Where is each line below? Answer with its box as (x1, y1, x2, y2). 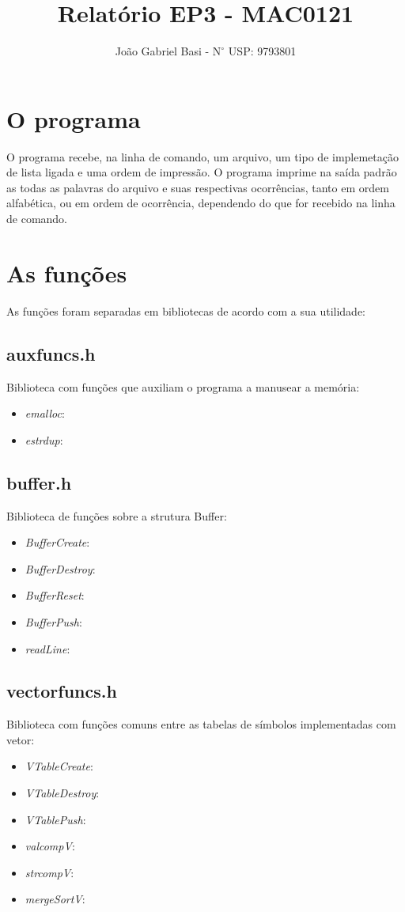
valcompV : (25, 838, 75, 854)
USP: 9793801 (228, 43, 297, 59)
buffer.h (6, 470, 72, 494)
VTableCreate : (25, 758, 93, 774)
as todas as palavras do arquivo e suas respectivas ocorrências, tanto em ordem (6, 179, 389, 195)
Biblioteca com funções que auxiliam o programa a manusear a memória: (6, 378, 360, 395)
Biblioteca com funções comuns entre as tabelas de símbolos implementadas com (6, 716, 396, 732)
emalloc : (25, 405, 65, 422)
